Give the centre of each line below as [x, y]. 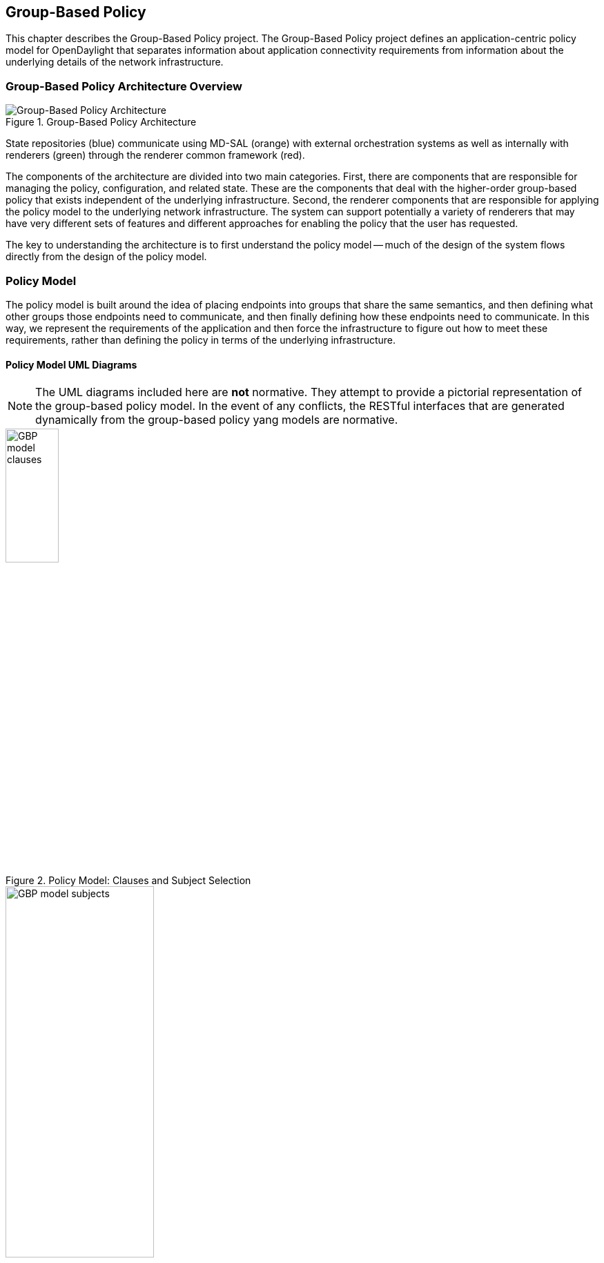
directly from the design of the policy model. [106, 257]
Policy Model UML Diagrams [71, 364]
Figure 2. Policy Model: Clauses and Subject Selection [128, 880]
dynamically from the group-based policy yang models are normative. [217, 420]
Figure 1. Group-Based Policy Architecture [101, 122]
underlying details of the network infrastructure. [115, 62]
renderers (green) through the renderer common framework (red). [155, 155]
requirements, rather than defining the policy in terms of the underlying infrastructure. [201, 340]
